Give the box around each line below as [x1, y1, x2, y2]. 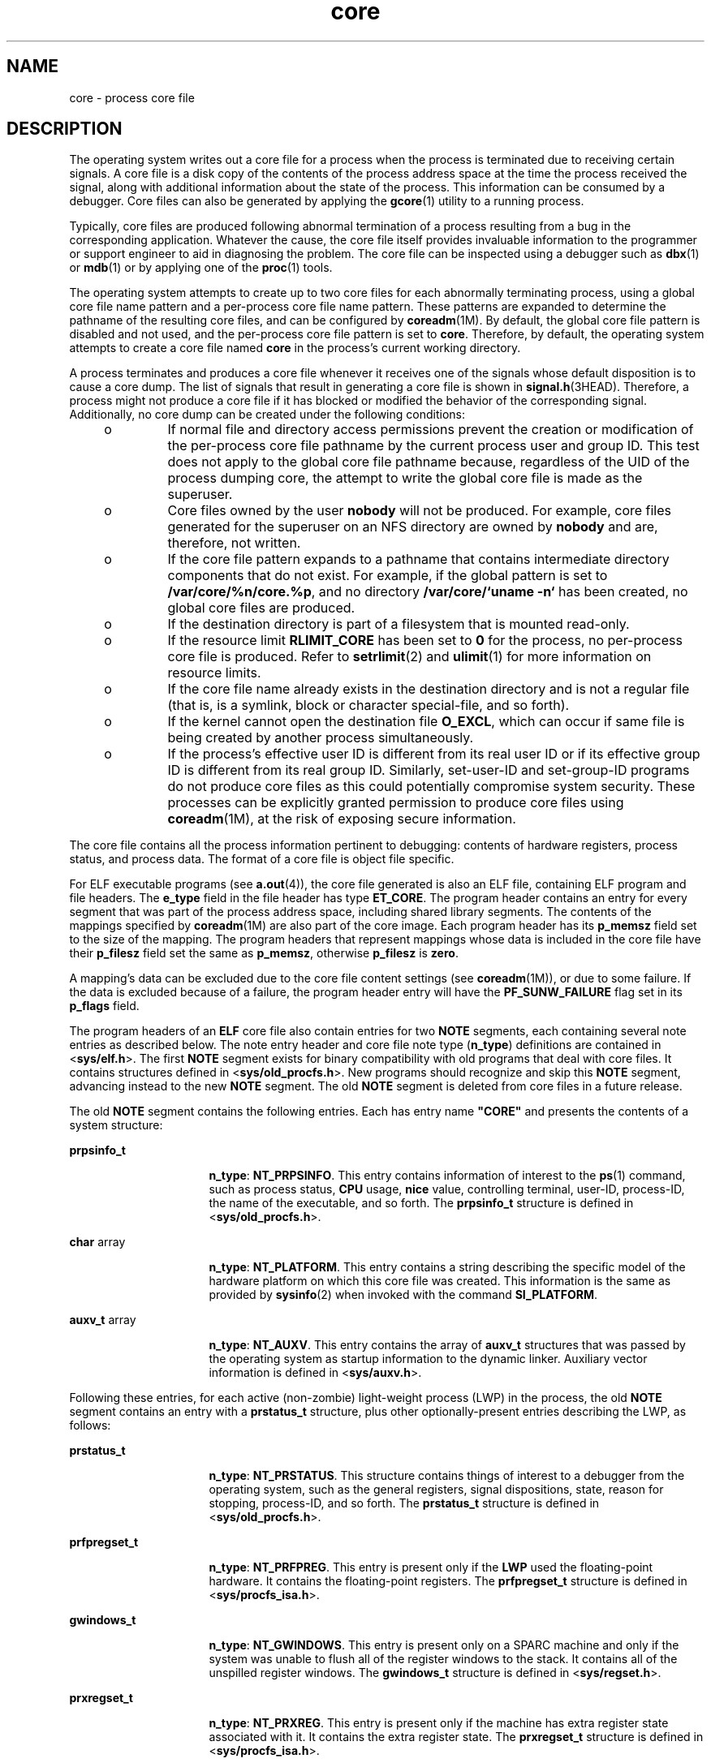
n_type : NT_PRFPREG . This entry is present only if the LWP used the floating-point [209, 1560, 653, 1575]
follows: [69, 1418, 111, 1433]
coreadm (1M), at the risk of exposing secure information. [167, 811, 516, 828]
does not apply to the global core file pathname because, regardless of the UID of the [167, 454, 690, 471]
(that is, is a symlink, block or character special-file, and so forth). [167, 697, 570, 714]
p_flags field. [69, 999, 140, 1013]
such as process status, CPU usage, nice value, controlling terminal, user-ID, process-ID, [209, 1182, 685, 1197]
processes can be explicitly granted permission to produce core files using [167, 794, 624, 811]
